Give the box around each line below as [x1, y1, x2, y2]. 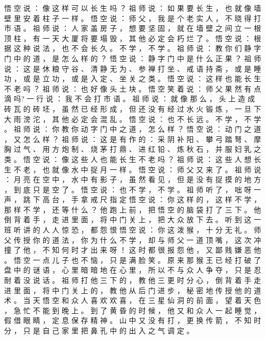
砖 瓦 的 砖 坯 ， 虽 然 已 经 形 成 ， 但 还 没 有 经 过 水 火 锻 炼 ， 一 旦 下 [4, 103, 261, 114]
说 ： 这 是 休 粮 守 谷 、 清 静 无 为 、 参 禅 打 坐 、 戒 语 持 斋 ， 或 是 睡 [4, 63, 261, 74]
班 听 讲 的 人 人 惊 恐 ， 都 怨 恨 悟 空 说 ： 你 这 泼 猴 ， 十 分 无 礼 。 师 [4, 224, 261, 235]
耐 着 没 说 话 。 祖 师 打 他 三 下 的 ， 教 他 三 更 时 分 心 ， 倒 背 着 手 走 [4, 275, 261, 286]
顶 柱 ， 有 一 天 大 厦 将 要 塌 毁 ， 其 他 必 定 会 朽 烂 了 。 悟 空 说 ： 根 [4, 32, 261, 43]
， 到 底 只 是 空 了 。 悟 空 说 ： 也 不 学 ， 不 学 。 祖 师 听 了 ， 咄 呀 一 [4, 184, 261, 194]
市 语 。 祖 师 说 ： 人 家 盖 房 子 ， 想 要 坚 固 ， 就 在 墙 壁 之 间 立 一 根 [4, 23, 261, 33]
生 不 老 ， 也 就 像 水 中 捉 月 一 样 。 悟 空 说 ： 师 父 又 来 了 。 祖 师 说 [4, 164, 261, 174]
